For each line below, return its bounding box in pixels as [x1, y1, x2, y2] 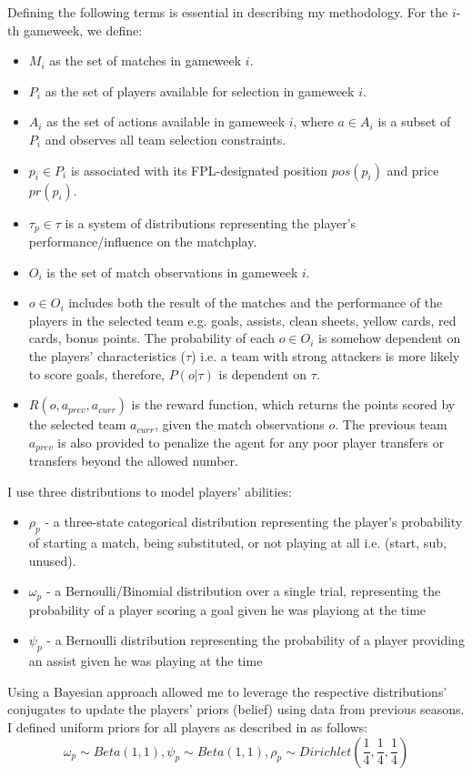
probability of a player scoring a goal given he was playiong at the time [28, 600, 427, 619]
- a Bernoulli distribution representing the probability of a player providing [46, 630, 465, 650]
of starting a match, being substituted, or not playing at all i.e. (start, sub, [28, 533, 447, 552]
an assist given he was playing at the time [28, 651, 263, 670]
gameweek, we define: [23, 20, 143, 39]
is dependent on [218, 364, 307, 383]
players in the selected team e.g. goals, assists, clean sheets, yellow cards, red [28, 310, 457, 329]
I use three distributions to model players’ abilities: [7, 481, 292, 500]
